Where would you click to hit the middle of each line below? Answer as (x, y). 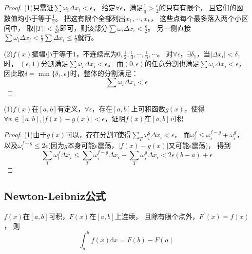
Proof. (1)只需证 (29, 7)
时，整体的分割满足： (104, 73)
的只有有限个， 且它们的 (198, 7)
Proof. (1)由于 (25, 135)
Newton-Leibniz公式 (55, 196)
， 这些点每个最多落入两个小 (196, 18)
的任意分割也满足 (172, 63)
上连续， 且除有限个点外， (157, 216)
